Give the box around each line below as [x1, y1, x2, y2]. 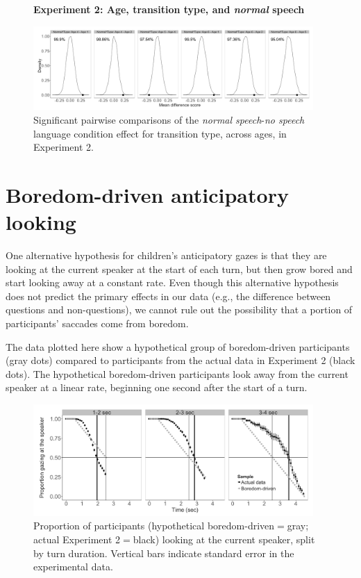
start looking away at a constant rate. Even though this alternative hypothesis [6, 275, 339, 290]
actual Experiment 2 [33, 532, 121, 547]
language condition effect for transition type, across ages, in [33, 126, 287, 140]
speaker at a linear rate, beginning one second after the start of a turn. [6, 380, 308, 395]
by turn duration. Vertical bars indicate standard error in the [33, 545, 294, 560]
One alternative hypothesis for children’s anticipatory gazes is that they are [6, 248, 327, 263]
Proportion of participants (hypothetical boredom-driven [33, 518, 275, 533]
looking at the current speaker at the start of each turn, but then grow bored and [6, 261, 353, 276]
